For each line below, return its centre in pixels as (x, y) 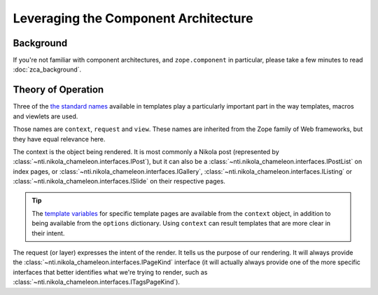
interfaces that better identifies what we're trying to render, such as (110, 272)
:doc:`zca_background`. (47, 69)
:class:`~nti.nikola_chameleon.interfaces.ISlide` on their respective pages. (119, 181)
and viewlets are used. (45, 116)
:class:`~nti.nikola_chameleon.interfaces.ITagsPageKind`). (96, 282)
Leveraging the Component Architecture (133, 18)
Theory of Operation (58, 90)
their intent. (48, 233)
